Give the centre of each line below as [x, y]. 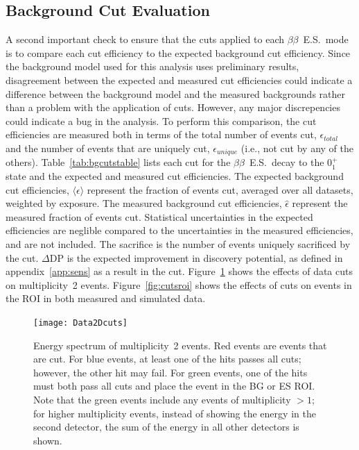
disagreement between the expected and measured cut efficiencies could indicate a [179, 80]
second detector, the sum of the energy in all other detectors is [166, 427]
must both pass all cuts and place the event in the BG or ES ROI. [174, 386]
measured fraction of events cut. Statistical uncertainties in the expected [159, 216]
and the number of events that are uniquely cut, [108, 148]
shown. [48, 440]
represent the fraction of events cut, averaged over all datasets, [220, 189]
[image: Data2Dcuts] [81, 323]
